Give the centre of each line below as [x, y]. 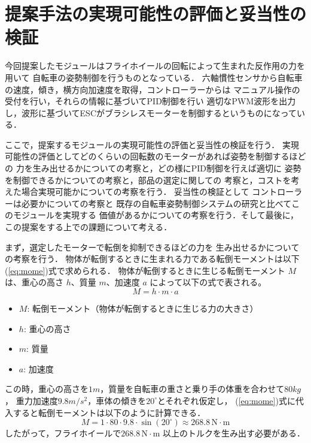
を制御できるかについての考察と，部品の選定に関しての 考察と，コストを [148, 180]
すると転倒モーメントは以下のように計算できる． [109, 412]
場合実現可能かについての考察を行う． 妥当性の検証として [135, 192]
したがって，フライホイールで [63, 433]
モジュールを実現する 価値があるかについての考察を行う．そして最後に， [156, 215]
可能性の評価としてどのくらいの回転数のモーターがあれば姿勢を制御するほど [155, 156]
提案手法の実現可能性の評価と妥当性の [156, 13]
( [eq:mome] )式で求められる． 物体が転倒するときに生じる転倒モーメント [145, 270]
